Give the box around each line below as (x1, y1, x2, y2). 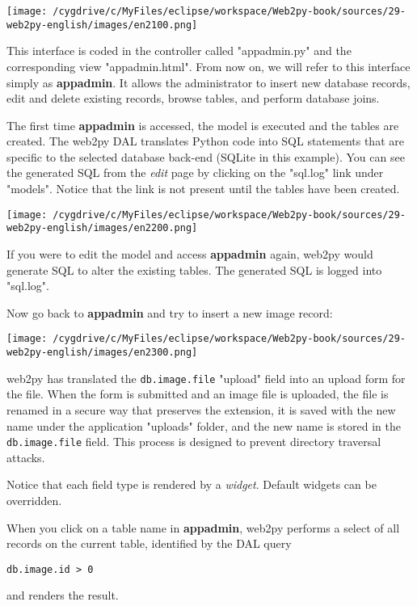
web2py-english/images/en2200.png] (6, 222, 198, 234)
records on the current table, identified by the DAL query (6, 535, 292, 552)
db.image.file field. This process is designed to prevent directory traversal (6, 433, 381, 450)
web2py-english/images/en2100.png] (6, 19, 198, 31)
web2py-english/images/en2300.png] (6, 347, 198, 358)
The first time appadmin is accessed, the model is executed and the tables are (6, 116, 399, 133)
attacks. (6, 448, 45, 465)
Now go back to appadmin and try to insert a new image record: (6, 304, 333, 321)
